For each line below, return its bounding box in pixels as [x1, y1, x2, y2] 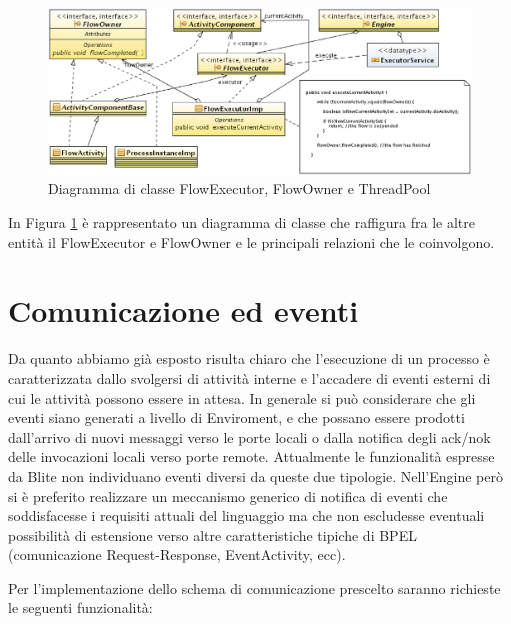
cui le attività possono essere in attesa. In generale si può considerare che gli [8, 387, 476, 408]
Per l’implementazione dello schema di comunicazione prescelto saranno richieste [8, 577, 501, 598]
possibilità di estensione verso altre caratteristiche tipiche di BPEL [8, 524, 417, 545]
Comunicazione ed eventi [8, 290, 359, 331]
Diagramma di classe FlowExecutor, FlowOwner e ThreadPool [48, 178, 431, 199]
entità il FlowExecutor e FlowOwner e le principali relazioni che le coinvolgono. [8, 231, 495, 252]
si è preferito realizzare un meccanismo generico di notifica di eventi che [8, 485, 448, 506]
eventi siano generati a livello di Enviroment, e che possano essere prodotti [8, 407, 465, 428]
